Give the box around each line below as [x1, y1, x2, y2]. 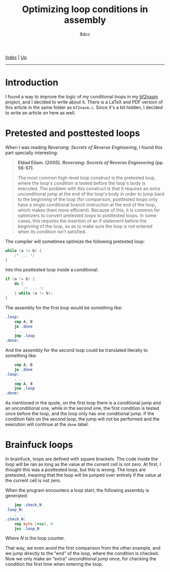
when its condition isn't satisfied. [17, 228, 87, 234]
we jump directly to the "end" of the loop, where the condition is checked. [5, 550, 159, 556]
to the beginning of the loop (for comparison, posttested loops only [17, 196, 158, 202]
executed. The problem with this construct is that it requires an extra [17, 185, 160, 191]
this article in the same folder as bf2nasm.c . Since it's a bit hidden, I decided [5, 104, 163, 110]
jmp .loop [14, 333, 35, 338]
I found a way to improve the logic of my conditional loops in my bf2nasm [5, 93, 158, 99]
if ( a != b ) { [5, 276, 35, 282]
